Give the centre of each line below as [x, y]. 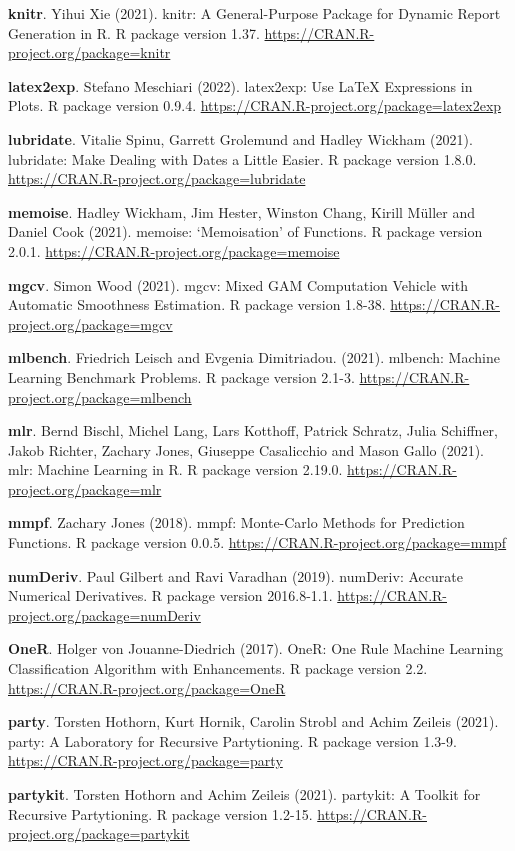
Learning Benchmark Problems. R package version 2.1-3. [181, 376]
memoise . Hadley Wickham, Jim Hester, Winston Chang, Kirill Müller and [241, 211]
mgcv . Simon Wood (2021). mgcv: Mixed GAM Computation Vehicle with [238, 284]
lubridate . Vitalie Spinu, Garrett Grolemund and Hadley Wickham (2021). [240, 138]
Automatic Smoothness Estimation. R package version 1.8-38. [197, 304]
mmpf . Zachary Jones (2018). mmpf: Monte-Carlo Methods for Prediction [236, 522]
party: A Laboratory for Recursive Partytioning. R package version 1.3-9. [232, 740]
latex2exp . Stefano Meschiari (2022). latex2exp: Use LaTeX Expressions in [240, 85]
